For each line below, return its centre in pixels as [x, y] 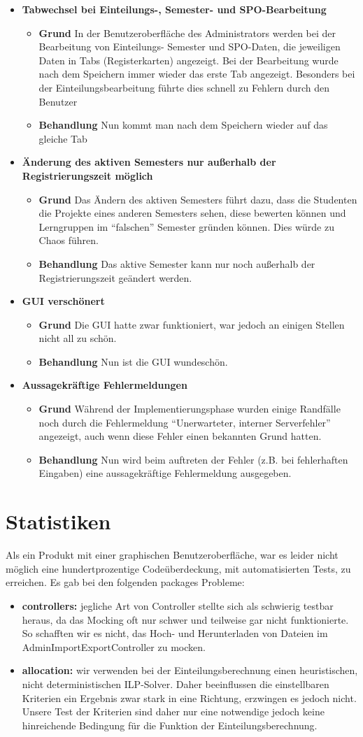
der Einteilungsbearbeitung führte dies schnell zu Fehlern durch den [184, 87]
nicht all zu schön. [78, 338]
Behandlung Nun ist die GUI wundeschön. [133, 361]
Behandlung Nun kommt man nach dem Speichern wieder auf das [183, 125]
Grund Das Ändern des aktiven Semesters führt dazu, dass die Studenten [198, 199]
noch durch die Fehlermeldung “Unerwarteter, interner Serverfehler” [185, 422]
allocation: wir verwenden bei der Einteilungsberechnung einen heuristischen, [190, 670]
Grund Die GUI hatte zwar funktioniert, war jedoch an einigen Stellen [192, 324]
